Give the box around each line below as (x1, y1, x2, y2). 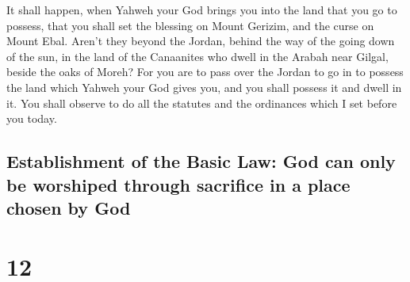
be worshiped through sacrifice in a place (6, 172, 351, 196)
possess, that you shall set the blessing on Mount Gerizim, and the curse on (6, 17, 374, 33)
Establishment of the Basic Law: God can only (6, 149, 396, 173)
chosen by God (6, 195, 131, 219)
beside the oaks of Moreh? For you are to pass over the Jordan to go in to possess (6, 63, 404, 80)
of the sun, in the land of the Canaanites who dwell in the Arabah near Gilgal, (6, 48, 389, 64)
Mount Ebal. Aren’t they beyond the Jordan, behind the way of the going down (6, 32, 395, 49)
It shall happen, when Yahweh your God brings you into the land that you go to (6, 2, 397, 17)
